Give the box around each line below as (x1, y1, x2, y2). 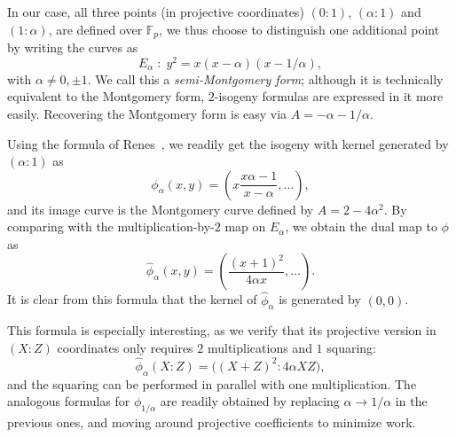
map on (224, 217, 266, 236)
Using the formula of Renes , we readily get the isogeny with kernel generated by (7, 134, 449, 152)
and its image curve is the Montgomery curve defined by (7, 199, 314, 218)
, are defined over (48, 20, 143, 38)
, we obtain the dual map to (285, 217, 437, 236)
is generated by (279, 290, 361, 308)
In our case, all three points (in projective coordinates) (7, 3, 304, 20)
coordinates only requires (57, 339, 193, 357)
